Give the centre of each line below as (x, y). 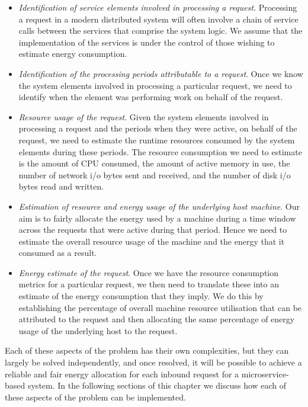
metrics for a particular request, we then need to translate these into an (149, 284)
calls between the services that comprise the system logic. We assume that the (161, 31)
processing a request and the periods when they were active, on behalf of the (158, 128)
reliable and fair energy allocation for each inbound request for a (122, 374)
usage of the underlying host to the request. (98, 330)
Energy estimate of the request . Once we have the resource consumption (149, 272)
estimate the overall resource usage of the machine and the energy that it (152, 241)
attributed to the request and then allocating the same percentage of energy (157, 319)
